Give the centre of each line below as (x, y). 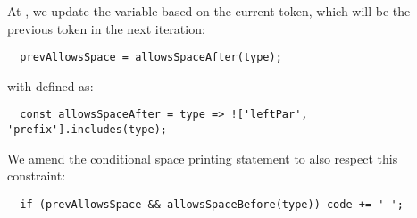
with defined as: (50, 85)
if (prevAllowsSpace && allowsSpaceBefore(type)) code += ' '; (212, 204)
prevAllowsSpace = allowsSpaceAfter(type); (151, 58)
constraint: (37, 176)
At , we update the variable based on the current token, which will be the (209, 11)
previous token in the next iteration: (106, 28)
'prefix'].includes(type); (87, 130)
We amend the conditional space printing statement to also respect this (203, 158)
